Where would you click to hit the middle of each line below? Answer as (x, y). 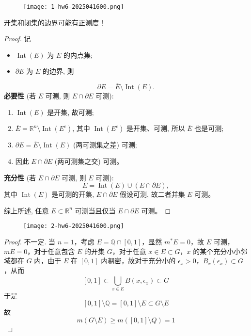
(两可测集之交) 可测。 (89, 161)
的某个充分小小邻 (220, 251)
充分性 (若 (20, 177)
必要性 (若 (20, 96)
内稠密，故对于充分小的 (138, 261)
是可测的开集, (73, 194)
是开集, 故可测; (71, 112)
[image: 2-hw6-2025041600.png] (74, 226)
